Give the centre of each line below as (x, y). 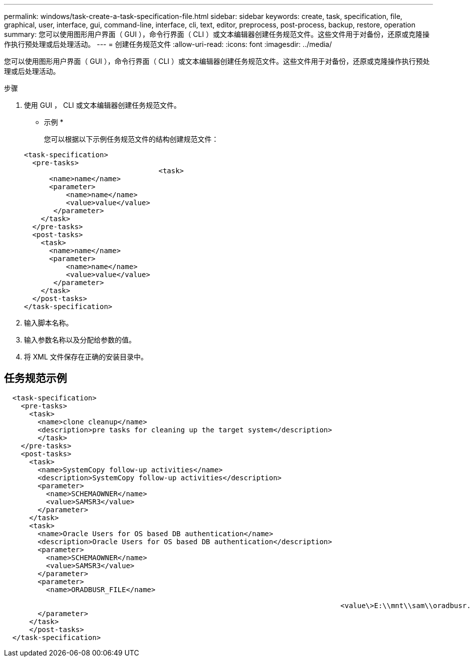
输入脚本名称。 (48, 323)
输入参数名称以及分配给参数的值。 (80, 340)
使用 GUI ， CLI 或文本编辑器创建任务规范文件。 (103, 105)
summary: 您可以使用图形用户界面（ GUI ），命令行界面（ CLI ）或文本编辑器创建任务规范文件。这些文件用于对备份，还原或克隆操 (217, 34)
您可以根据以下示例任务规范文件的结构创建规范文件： (131, 139)
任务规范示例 (35, 378)
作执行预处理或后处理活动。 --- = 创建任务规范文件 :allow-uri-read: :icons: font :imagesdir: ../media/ (168, 44)
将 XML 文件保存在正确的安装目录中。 (86, 357)
